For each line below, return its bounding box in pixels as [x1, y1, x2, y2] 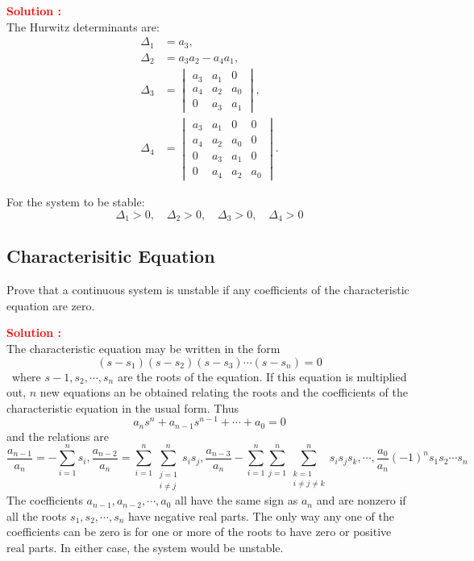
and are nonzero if [316, 492, 406, 509]
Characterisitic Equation [6, 243, 215, 268]
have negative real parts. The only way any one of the [128, 507, 394, 524]
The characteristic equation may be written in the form [6, 339, 281, 356]
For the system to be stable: [6, 193, 145, 210]
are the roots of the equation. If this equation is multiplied [117, 368, 407, 384]
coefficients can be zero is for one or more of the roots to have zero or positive [6, 523, 392, 540]
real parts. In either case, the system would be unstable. [6, 538, 284, 555]
